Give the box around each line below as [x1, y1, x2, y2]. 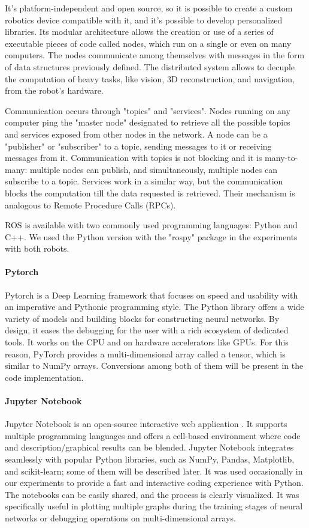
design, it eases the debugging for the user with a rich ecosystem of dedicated [5, 324, 289, 336]
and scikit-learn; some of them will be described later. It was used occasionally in [5, 464, 303, 477]
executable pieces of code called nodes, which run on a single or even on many [5, 37, 292, 49]
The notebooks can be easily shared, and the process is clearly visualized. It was [5, 488, 299, 500]
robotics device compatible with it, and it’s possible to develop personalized [5, 13, 283, 26]
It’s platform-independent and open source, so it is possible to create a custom [5, 2, 293, 14]
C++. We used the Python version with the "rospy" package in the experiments [5, 230, 298, 243]
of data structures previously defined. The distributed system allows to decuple [5, 60, 295, 73]
